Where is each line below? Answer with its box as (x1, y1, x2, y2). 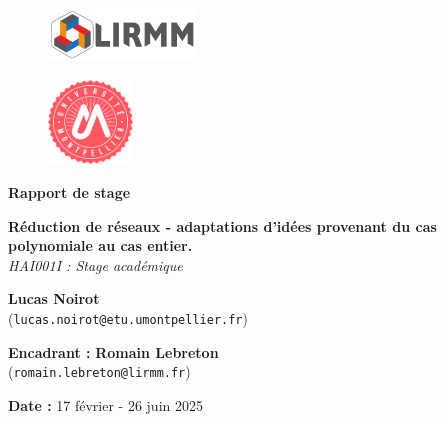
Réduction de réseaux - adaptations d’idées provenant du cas (8, 215, 437, 236)
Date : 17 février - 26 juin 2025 (8, 394, 203, 415)
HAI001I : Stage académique (8, 254, 183, 275)
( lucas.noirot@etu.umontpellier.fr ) (8, 307, 248, 328)
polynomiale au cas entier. (8, 235, 193, 256)
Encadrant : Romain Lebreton (8, 341, 219, 362)
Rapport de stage (8, 182, 131, 203)
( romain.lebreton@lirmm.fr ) (8, 361, 191, 382)
